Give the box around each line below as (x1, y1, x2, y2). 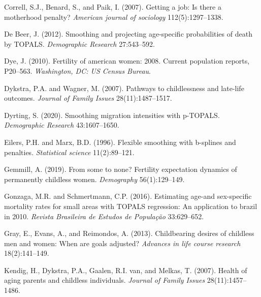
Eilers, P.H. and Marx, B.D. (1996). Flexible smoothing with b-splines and (4, 136, 236, 147)
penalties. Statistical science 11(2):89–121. (4, 146, 135, 157)
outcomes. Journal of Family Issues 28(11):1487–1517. (4, 93, 172, 103)
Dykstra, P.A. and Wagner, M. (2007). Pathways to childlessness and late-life (4, 82, 244, 93)
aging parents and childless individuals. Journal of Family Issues (4, 275, 205, 285)
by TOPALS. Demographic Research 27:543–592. (4, 38, 155, 49)
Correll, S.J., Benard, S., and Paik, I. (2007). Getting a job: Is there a (4, 2, 221, 12)
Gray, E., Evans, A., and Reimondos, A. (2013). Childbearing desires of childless (4, 228, 254, 239)
